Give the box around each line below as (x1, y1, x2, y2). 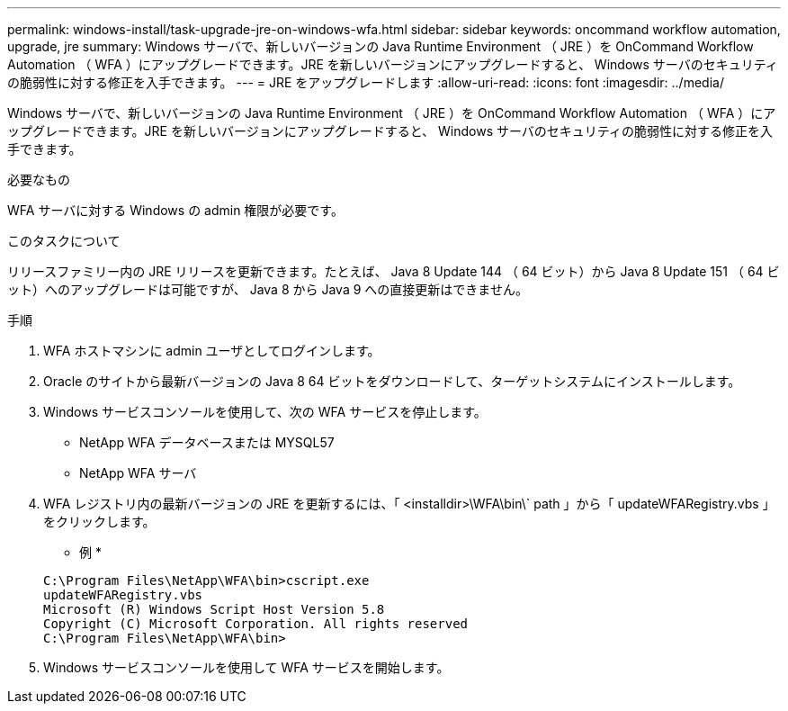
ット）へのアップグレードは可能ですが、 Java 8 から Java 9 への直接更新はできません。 (7, 282, 528, 297)
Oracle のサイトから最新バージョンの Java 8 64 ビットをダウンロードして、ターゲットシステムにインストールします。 (43, 373, 741, 389)
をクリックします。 (43, 514, 156, 529)
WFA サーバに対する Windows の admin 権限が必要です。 (7, 202, 344, 218)
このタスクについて (7, 233, 121, 248)
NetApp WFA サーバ (79, 465, 197, 481)
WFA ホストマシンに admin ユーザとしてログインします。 (43, 343, 381, 358)
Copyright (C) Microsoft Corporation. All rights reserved (43, 616, 469, 631)
